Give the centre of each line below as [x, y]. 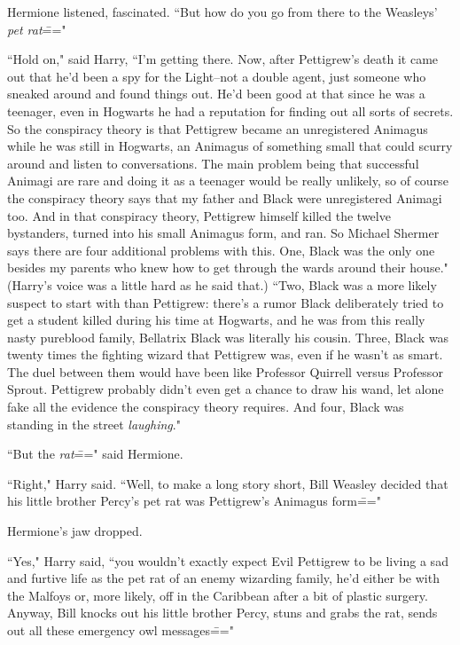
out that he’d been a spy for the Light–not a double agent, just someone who [217, 76]
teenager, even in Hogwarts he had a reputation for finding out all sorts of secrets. [230, 110]
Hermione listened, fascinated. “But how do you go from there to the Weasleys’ [222, 12]
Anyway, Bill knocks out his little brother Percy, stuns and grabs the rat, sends [222, 613]
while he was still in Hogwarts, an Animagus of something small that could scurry [230, 146]
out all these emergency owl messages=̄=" [121, 630]
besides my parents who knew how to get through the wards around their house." [228, 267]
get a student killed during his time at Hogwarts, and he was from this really [216, 320]
